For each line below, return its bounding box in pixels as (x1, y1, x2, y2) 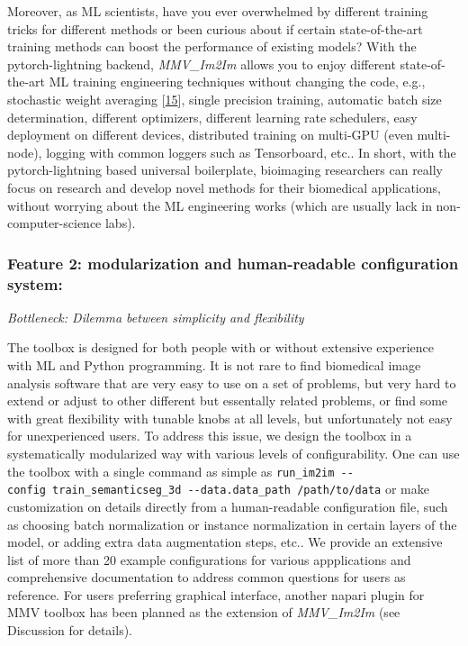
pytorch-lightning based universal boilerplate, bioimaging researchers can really (7, 160, 444, 179)
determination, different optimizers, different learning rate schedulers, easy (7, 107, 418, 126)
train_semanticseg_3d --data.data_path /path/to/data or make (52, 479, 429, 498)
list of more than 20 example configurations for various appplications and (7, 550, 411, 569)
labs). (104, 214, 136, 232)
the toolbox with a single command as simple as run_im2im (7, 461, 335, 480)
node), (7, 142, 42, 161)
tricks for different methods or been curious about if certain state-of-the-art (7, 19, 423, 38)
